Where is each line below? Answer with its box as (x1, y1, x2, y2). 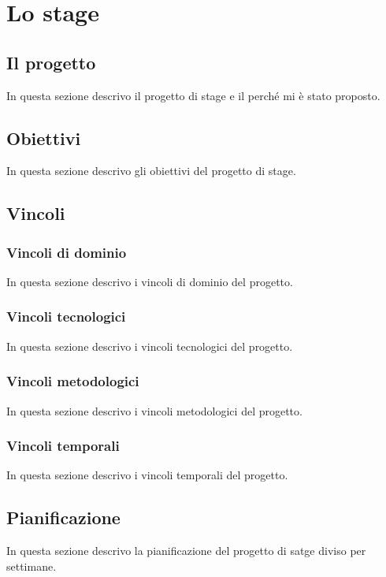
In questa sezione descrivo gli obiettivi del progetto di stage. (6, 162, 296, 179)
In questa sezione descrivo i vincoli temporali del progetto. (6, 467, 288, 483)
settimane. (6, 557, 57, 574)
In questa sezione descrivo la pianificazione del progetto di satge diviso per (6, 542, 366, 559)
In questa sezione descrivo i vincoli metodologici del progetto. (6, 402, 302, 419)
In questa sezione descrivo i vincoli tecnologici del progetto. (6, 337, 293, 354)
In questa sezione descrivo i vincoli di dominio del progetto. (6, 273, 293, 289)
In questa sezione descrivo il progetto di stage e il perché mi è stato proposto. (6, 87, 380, 103)
